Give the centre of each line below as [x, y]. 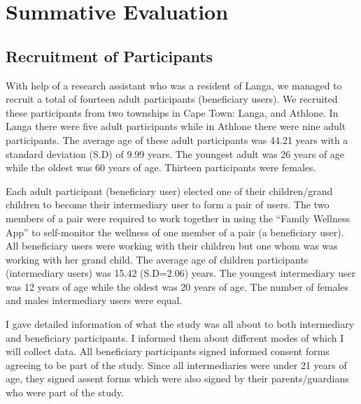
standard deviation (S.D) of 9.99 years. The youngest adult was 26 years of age [175, 153]
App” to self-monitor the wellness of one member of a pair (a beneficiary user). [175, 232]
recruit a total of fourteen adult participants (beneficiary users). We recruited [172, 99]
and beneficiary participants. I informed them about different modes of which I [175, 337]
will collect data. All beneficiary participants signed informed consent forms [168, 351]
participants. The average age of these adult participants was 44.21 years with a [177, 139]
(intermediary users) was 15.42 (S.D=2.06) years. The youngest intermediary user [181, 273]
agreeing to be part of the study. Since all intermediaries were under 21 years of [176, 365]
